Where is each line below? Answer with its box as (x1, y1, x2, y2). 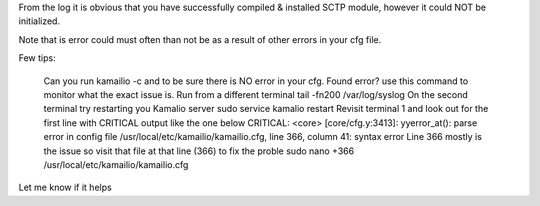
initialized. (18, 15, 60, 27)
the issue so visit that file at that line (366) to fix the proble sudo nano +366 (43, 145, 355, 157)
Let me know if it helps (18, 181, 112, 194)
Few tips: (18, 52, 56, 64)
